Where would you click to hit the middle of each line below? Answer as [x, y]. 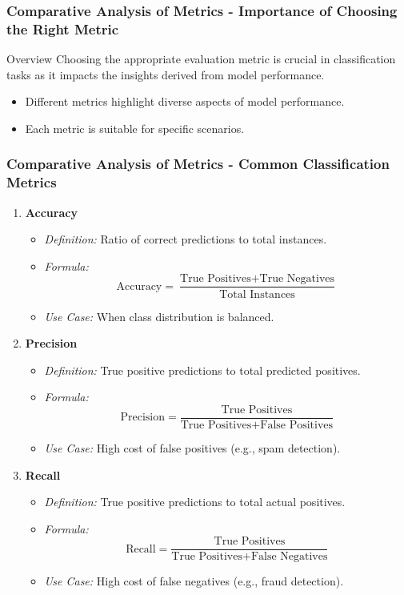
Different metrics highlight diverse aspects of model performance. [185, 101]
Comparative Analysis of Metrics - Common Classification [198, 164]
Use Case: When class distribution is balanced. [159, 316]
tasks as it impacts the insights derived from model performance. [166, 74]
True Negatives [297, 279]
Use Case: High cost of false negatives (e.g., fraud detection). [194, 581]
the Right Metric [63, 28]
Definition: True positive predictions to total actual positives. [195, 502]
